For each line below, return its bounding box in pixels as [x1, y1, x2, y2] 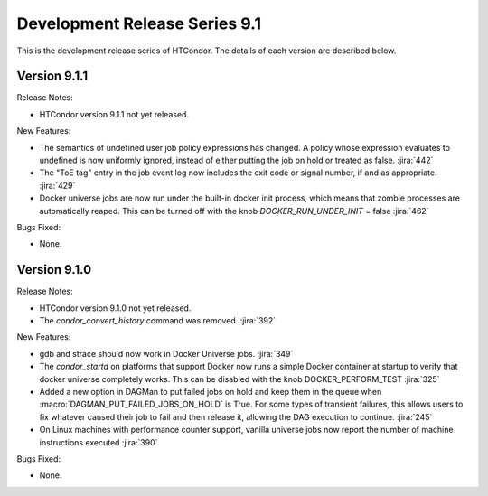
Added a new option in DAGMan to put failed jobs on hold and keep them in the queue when [39, 387, 382, 397]
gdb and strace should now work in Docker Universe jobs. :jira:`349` [39, 348, 294, 359]
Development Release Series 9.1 [16, 14, 262, 33]
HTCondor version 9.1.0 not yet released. [39, 303, 192, 314]
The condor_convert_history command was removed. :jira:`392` [39, 315, 277, 326]
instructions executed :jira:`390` [39, 436, 158, 447]
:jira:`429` [39, 180, 76, 191]
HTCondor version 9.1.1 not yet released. [39, 108, 190, 119]
